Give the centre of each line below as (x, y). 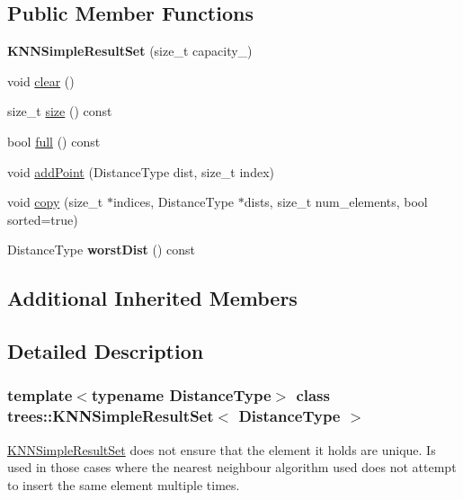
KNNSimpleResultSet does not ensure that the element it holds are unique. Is (222, 449)
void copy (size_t (55, 202)
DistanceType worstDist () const (102, 250)
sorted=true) (43, 219)
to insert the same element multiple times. (124, 484)
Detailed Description (106, 351)
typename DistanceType (181, 395)
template (40, 395)
